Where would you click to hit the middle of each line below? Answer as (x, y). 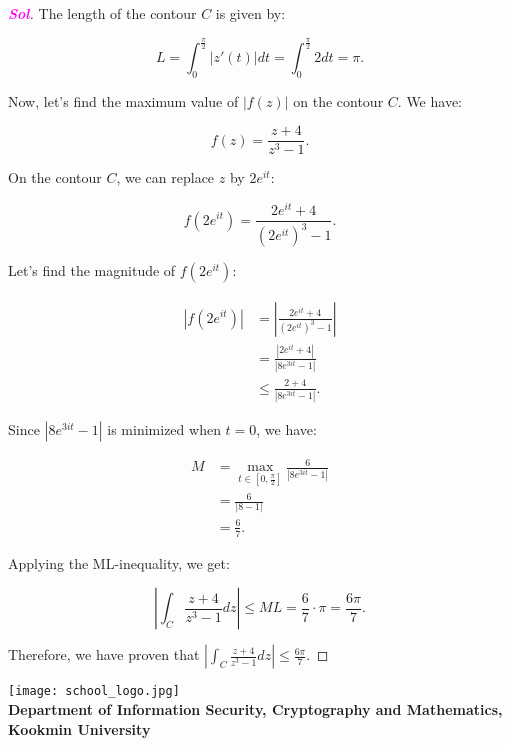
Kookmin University (79, 728)
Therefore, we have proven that (104, 654)
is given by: (250, 13)
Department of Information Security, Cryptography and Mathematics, (255, 709)
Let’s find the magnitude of (92, 270)
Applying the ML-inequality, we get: (119, 562)
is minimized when (164, 428)
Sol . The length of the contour (102, 13)
